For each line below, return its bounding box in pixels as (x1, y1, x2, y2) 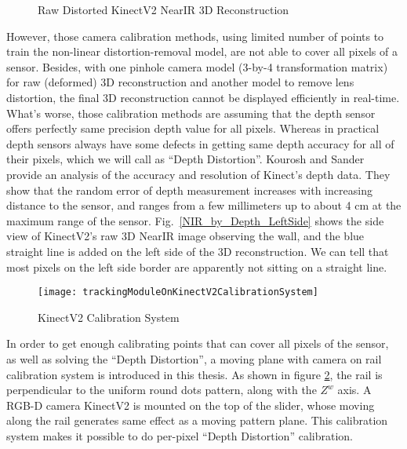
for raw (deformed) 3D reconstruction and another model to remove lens (6, 74, 354, 90)
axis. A (337, 381, 372, 398)
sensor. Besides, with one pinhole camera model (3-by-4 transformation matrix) (6, 58, 388, 75)
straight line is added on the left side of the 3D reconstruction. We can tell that (6, 243, 389, 259)
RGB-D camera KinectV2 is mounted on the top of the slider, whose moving (6, 396, 375, 413)
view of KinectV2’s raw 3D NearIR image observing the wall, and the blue (6, 228, 365, 244)
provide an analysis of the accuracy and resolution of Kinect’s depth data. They (6, 166, 391, 182)
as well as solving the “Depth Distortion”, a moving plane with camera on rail (6, 350, 382, 367)
